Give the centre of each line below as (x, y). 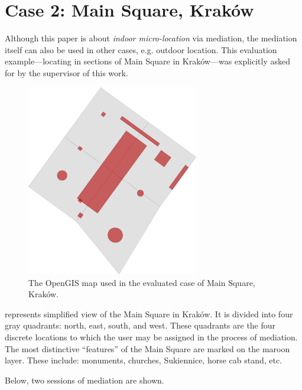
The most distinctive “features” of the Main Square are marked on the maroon (147, 348)
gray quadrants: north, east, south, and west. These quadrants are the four (140, 325)
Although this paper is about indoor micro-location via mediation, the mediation (151, 38)
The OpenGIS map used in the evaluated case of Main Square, (142, 282)
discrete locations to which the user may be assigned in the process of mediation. (151, 337)
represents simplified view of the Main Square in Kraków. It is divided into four (149, 313)
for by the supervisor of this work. (66, 72)
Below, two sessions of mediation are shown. (85, 380)
